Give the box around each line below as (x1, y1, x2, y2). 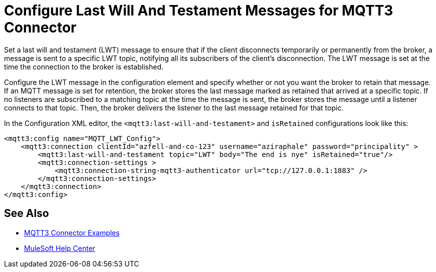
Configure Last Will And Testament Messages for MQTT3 (4, 2, 393, 19)
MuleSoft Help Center (24, 243, 96, 252)
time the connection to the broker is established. (4, 62, 164, 71)
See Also (4, 207, 49, 220)
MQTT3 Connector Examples (24, 228, 120, 237)
